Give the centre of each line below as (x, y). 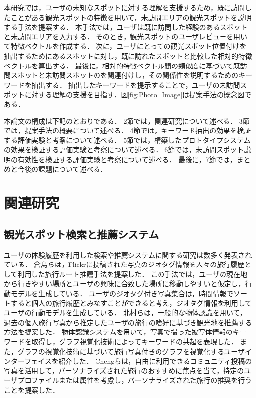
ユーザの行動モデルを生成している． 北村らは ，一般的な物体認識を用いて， (125, 313)
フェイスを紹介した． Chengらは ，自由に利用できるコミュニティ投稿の (138, 361)
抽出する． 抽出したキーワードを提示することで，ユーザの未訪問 (136, 84)
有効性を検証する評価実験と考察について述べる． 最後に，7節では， (127, 159)
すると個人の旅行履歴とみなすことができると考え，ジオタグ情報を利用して (131, 303)
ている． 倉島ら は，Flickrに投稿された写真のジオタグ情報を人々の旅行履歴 (124, 264)
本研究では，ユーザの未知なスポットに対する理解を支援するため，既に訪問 (125, 7)
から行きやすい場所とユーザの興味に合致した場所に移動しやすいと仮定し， (125, 283)
